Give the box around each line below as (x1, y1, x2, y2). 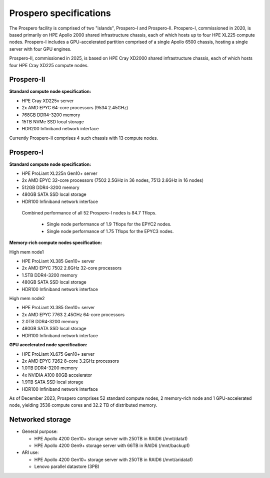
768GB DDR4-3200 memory (21, 112, 80, 118)
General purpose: (21, 428, 58, 434)
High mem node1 (9, 249, 44, 255)
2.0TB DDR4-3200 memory (21, 319, 78, 325)
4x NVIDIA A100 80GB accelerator (21, 372, 92, 378)
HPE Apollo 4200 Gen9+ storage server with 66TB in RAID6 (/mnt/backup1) (34, 442, 190, 448)
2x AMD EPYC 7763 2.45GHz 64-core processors (21, 311, 125, 318)
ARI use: (21, 449, 39, 455)
